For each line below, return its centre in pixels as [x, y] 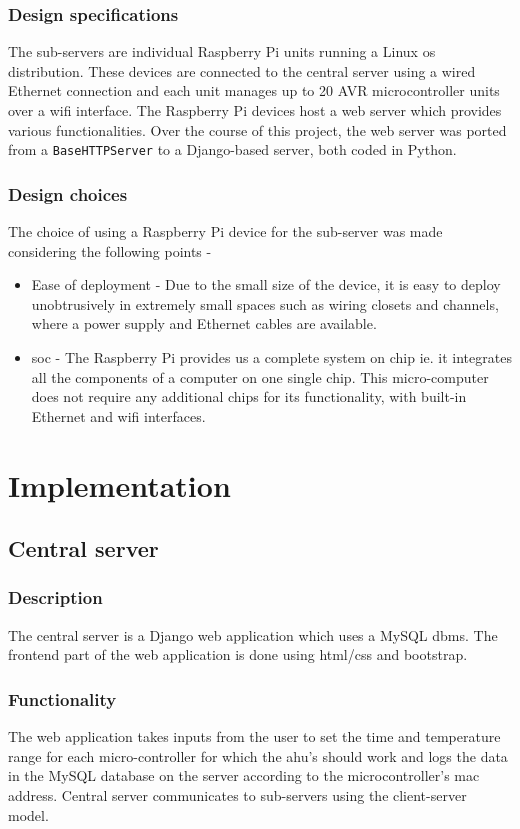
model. [28, 814]
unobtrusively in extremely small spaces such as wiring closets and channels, [265, 303]
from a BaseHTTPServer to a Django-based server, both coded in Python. [232, 149]
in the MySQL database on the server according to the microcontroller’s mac [244, 775]
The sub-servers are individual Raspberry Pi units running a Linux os [222, 51]
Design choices [68, 193]
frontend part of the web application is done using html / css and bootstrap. [238, 654]
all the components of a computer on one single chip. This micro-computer [260, 376]
